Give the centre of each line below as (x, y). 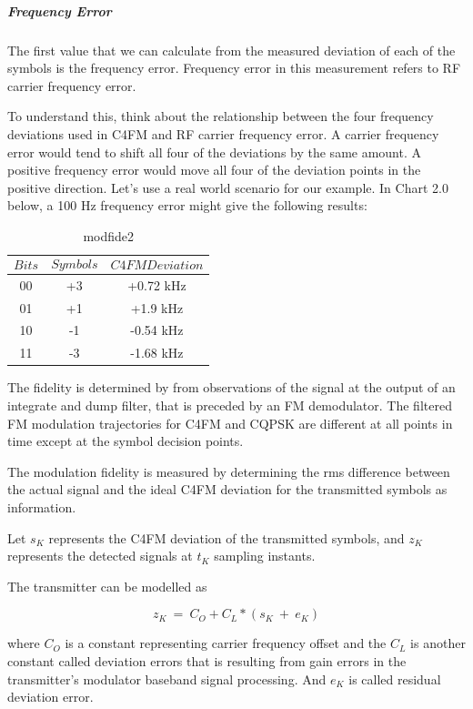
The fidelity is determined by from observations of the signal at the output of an (231, 387)
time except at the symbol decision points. (126, 441)
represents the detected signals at (100, 556)
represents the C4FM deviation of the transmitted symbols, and (226, 537)
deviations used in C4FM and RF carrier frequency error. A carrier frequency (223, 133)
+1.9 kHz (157, 307)
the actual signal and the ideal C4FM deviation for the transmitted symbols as (227, 489)
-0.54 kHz (157, 330)
